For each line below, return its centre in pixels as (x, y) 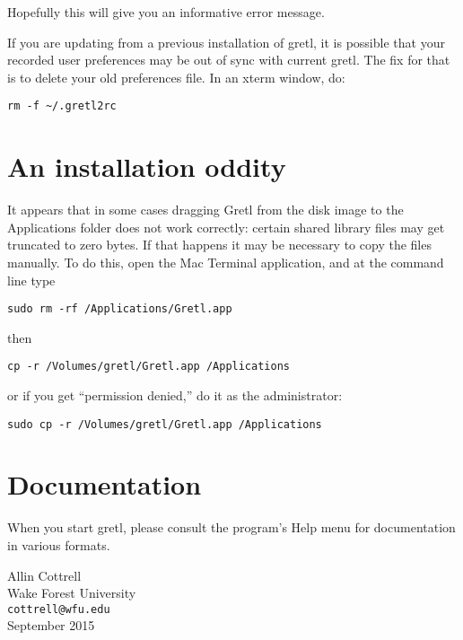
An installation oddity (147, 167)
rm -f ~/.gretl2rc (62, 106)
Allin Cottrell (44, 575)
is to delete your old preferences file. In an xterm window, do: (176, 77)
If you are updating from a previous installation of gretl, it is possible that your (226, 42)
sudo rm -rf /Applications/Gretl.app (120, 309)
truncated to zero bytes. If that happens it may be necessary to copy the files (219, 245)
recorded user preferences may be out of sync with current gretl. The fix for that (229, 60)
